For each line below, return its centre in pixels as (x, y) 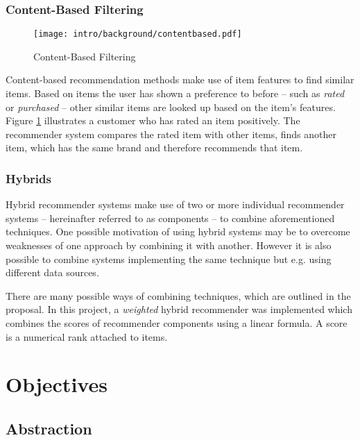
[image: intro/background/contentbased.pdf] (138, 34)
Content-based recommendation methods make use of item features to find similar (180, 79)
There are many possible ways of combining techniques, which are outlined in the (178, 295)
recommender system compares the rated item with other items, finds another (171, 134)
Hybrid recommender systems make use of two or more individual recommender (175, 204)
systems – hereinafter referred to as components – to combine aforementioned (170, 218)
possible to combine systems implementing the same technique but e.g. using (169, 259)
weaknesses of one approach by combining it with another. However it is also (169, 245)
